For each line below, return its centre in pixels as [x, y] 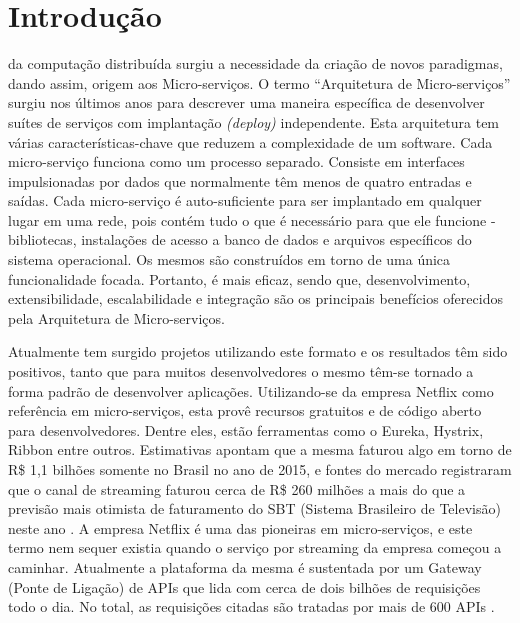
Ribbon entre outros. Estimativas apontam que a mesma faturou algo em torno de [260, 449]
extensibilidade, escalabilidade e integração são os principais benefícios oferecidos [255, 298]
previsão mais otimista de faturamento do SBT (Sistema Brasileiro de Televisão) [254, 508]
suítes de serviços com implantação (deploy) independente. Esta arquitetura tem [254, 121]
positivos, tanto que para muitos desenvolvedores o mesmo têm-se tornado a [241, 371]
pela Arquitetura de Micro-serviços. [116, 317]
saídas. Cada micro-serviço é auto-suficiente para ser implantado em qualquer [245, 200]
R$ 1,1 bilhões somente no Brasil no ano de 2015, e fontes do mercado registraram [260, 469]
